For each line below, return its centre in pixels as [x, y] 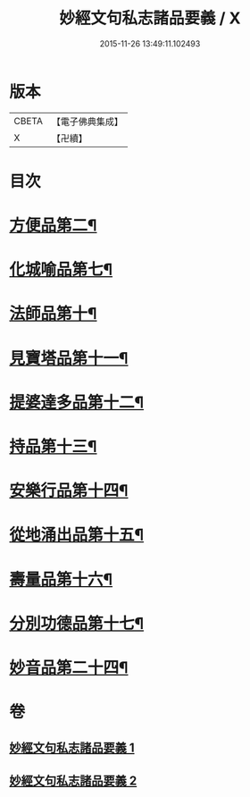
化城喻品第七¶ [61, 270]
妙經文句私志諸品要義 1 [72, 747]
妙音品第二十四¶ [69, 667]
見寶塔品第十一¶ [69, 358]
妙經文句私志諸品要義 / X [150, 18]
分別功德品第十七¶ [77, 623]
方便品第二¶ [53, 226]
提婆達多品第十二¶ [77, 402]
